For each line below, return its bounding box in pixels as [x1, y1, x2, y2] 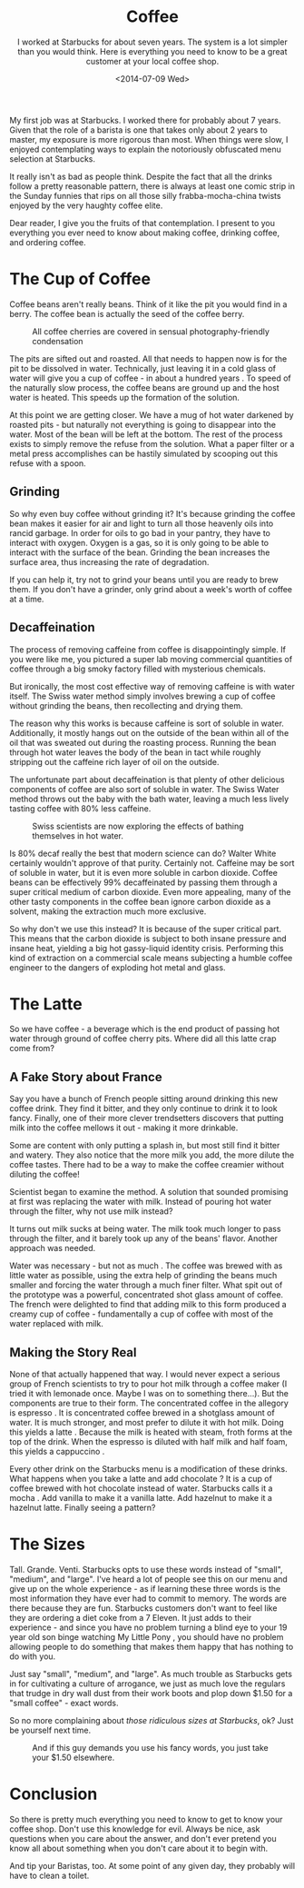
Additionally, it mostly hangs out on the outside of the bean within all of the [9, 727, 289, 738]
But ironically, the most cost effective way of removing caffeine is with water [9, 681, 295, 691]
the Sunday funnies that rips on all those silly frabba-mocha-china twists [9, 190, 281, 201]
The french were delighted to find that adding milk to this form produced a [9, 1299, 288, 1310]
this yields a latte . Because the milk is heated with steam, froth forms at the [9, 1426, 293, 1437]
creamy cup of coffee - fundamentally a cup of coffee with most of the [9, 1308, 274, 1319]
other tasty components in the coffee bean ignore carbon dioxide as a [9, 896, 271, 907]
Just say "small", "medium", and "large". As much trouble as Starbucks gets [9, 1669, 293, 1679]
